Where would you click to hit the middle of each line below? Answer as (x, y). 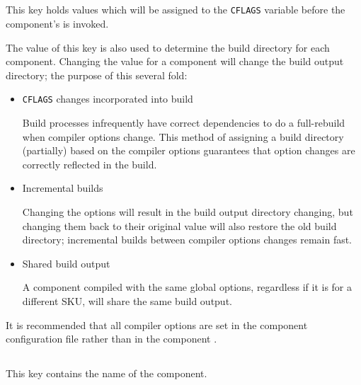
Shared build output (66, 263)
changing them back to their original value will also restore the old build (179, 225)
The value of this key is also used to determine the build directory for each (168, 47)
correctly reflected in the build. (90, 164)
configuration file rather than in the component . (111, 339)
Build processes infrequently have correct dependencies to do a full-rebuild (184, 123)
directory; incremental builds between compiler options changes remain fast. (187, 240)
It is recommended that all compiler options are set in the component (157, 324)
